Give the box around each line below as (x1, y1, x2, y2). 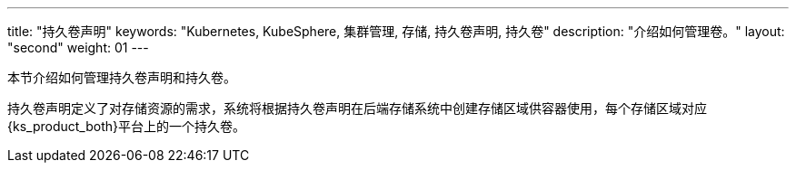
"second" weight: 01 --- (7, 40, 149, 55)
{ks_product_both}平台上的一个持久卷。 (7, 118, 245, 134)
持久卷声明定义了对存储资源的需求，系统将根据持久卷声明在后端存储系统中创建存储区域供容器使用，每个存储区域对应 (7, 100, 707, 116)
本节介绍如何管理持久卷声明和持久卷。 (7, 70, 236, 85)
